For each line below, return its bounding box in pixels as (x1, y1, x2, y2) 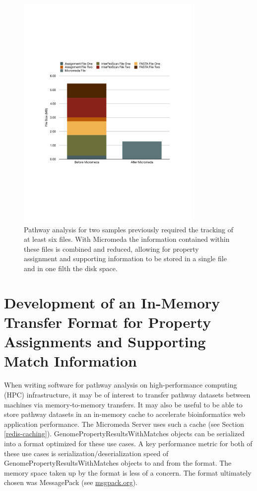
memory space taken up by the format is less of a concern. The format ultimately (4, 467, 252, 478)
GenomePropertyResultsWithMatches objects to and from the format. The (4, 458, 232, 468)
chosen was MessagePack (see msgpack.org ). (4, 477, 137, 488)
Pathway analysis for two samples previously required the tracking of (24, 224, 233, 234)
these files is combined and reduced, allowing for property (24, 243, 199, 254)
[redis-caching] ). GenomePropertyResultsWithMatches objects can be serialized (4, 428, 245, 439)
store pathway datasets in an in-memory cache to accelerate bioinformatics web (4, 409, 245, 419)
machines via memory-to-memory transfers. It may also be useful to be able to (4, 399, 243, 409)
